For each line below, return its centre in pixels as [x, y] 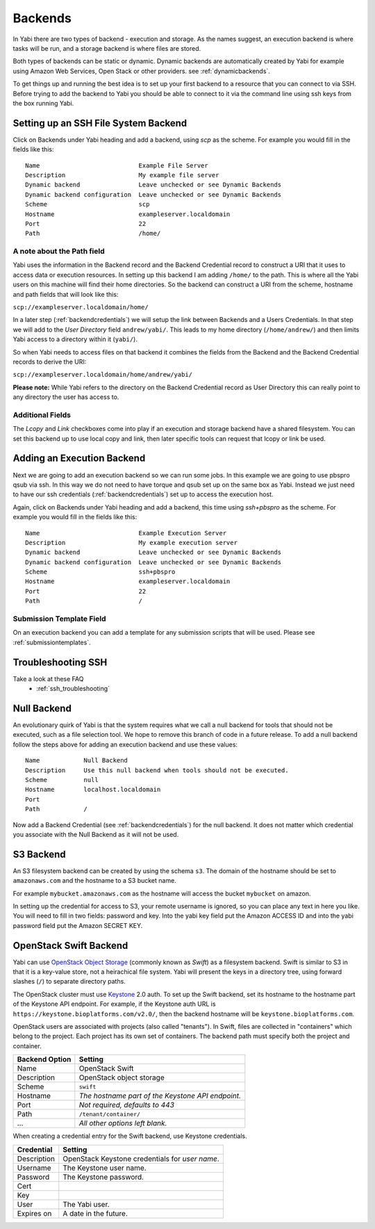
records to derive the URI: [50, 361]
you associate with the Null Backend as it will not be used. [96, 834]
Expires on [34, 1213]
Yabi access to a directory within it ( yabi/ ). [75, 339]
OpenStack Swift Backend [70, 945]
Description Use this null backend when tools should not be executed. [157, 770]
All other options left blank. [123, 1123]
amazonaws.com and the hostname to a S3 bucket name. [94, 881]
